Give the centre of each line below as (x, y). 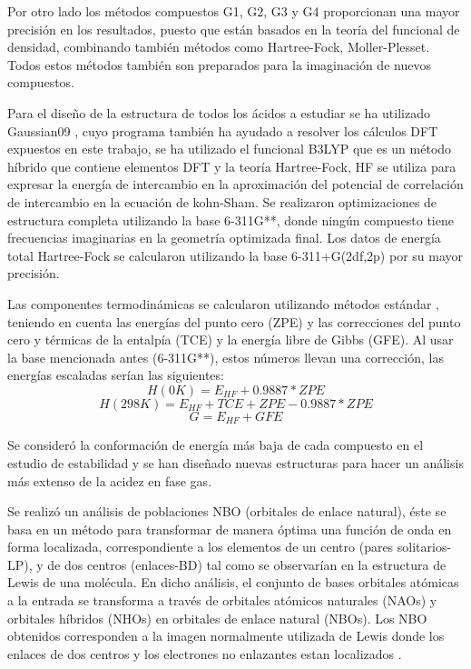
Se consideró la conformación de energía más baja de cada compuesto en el (216, 445)
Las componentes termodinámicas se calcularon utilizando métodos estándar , (223, 303)
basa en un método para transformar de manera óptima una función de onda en (230, 529)
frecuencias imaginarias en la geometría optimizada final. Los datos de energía (224, 238)
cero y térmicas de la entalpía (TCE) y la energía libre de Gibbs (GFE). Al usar (231, 339)
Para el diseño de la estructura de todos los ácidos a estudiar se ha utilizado (219, 112)
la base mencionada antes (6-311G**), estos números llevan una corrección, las (226, 357)
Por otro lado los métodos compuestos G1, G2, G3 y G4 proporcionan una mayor (234, 11)
